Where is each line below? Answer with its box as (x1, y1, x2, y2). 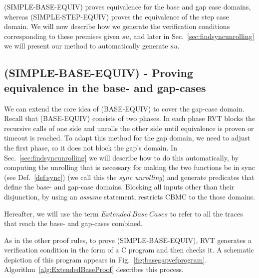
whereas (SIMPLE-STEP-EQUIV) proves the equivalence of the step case (4, 11, 229, 21)
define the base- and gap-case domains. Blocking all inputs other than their (4, 181, 235, 192)
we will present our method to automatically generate (4, 40, 168, 51)
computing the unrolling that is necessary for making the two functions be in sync (4, 162, 255, 172)
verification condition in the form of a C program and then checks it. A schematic (4, 244, 254, 255)
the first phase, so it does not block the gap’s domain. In (4, 142, 177, 152)
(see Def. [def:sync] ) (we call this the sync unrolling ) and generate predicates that (4, 171, 255, 182)
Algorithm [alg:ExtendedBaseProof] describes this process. (4, 264, 184, 274)
